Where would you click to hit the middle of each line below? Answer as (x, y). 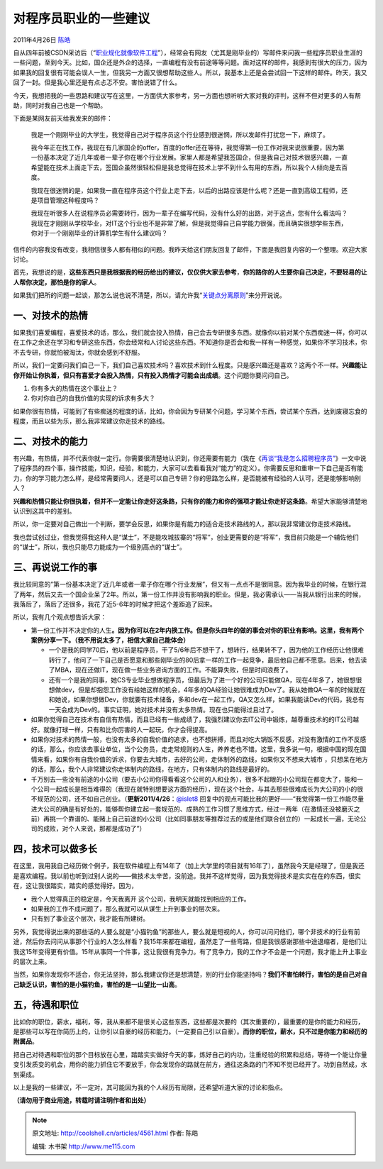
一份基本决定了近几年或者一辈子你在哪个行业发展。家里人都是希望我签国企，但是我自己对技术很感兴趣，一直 (189, 157)
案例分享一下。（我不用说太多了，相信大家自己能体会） (110, 640)
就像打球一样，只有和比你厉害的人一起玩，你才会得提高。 (127, 729)
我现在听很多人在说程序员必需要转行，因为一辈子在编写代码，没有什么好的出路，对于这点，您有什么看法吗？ (189, 214)
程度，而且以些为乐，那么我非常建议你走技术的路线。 (91, 421)
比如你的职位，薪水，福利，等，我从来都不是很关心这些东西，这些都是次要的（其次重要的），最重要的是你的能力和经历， (189, 1021)
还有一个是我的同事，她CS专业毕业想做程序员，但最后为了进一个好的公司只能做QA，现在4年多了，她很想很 (205, 680)
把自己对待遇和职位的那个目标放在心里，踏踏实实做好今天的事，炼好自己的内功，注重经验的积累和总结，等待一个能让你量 (190, 1054)
